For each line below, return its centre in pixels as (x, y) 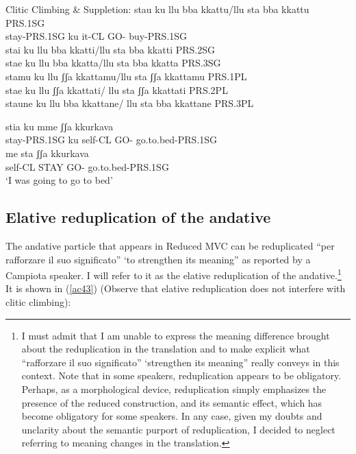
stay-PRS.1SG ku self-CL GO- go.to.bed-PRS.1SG (112, 140)
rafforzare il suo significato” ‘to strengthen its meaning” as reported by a (158, 259)
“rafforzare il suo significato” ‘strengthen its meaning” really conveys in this (180, 362)
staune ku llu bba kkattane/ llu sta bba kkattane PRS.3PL (130, 103)
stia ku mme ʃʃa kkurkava (60, 126)
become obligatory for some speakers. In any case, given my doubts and (172, 416)
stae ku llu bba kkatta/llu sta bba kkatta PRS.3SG (113, 63)
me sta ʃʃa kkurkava (47, 153)
